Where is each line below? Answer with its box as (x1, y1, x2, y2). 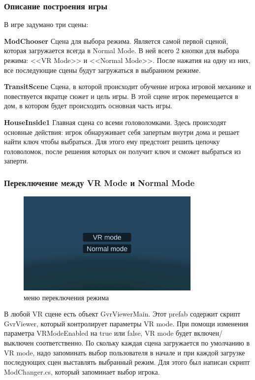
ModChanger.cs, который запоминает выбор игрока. (4, 366, 160, 377)
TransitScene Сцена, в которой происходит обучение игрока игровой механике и (4, 81, 251, 92)
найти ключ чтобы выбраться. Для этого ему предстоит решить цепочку (4, 136, 220, 147)
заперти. (4, 156, 29, 166)
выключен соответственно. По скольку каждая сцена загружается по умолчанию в (4, 337, 250, 348)
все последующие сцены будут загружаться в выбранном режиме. (4, 64, 201, 75)
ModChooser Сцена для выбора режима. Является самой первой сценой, (4, 35, 228, 46)
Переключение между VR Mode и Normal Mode (4, 176, 195, 189)
